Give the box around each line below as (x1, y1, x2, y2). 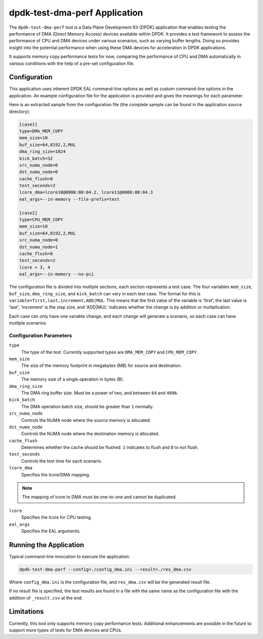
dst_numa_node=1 (19, 244, 58, 250)
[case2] (19, 210, 38, 216)
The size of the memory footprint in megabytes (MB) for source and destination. (21, 363, 182, 368)
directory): (9, 109, 30, 114)
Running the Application (9, 541, 84, 549)
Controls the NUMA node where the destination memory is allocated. (21, 431, 160, 437)
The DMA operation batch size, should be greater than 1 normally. (21, 403, 154, 409)
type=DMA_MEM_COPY (19, 128, 63, 134)
